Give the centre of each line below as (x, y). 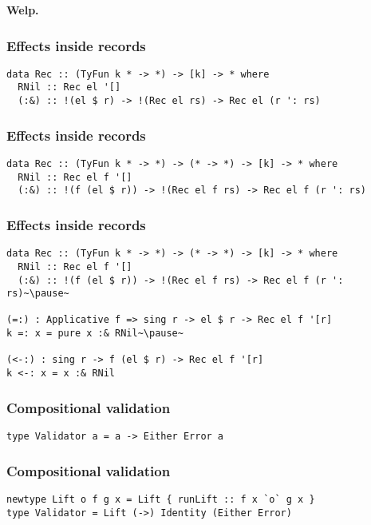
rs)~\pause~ (38, 294)
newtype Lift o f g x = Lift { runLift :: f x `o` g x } (161, 499)
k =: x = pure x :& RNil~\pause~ (95, 334)
